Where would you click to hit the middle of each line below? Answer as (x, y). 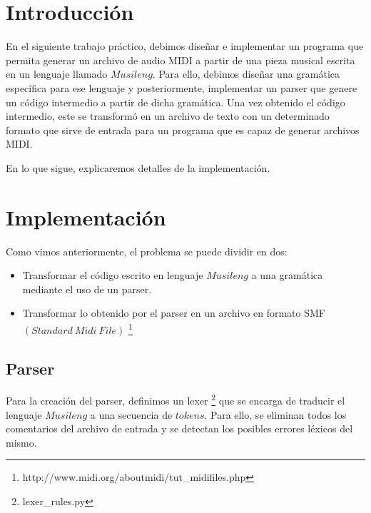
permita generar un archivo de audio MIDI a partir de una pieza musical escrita (181, 60)
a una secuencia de (131, 414)
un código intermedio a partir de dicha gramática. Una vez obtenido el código (176, 102)
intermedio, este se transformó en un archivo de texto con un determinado (168, 116)
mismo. (21, 442)
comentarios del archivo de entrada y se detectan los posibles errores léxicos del (179, 428)
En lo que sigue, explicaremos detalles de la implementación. (138, 167)
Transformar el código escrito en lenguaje (113, 275)
